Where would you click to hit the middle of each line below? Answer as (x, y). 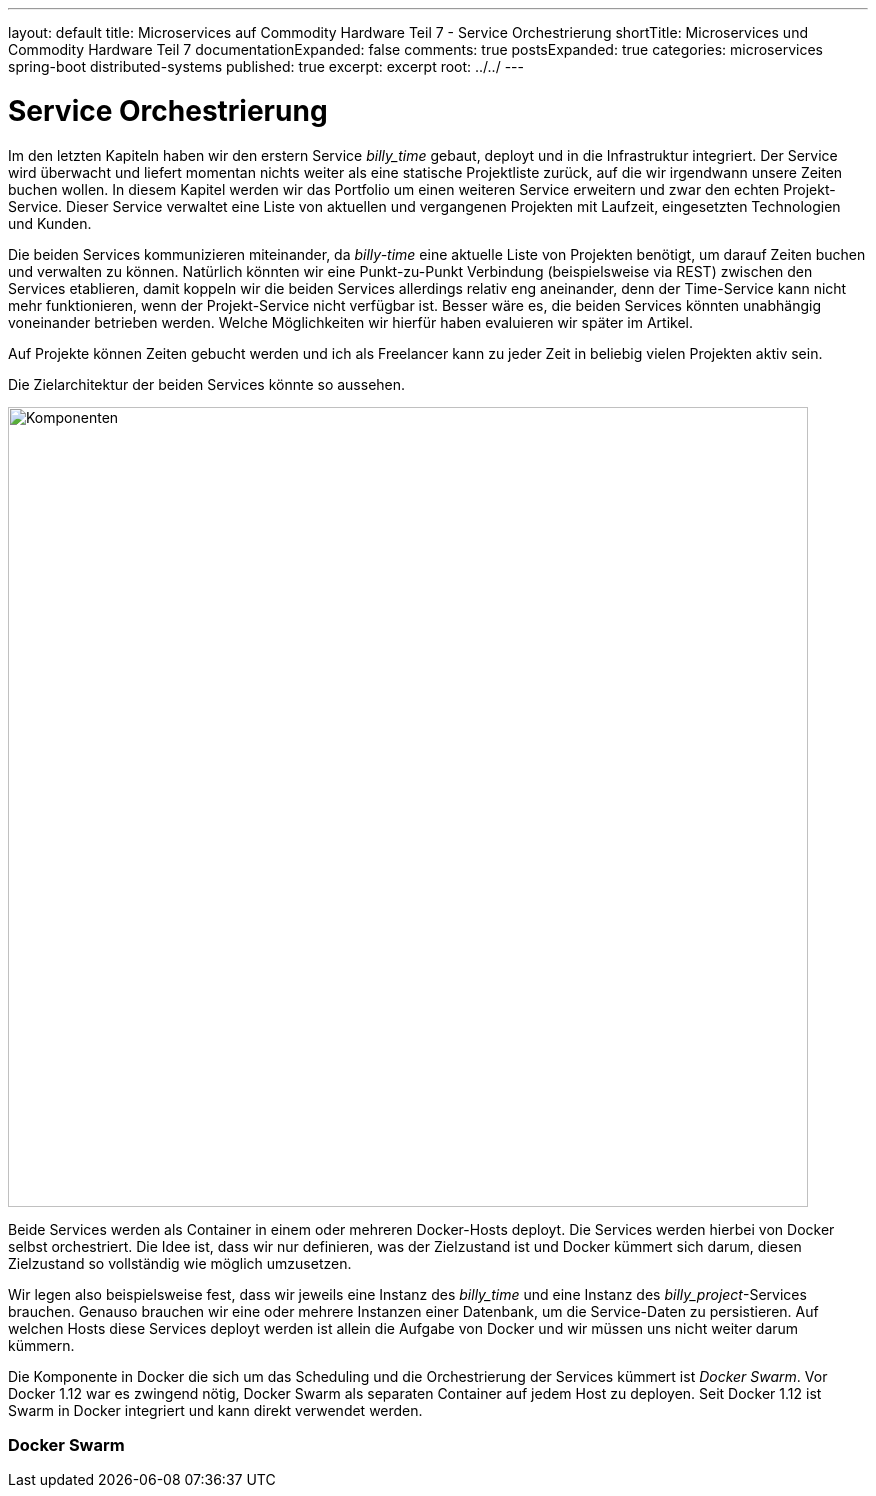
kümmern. (41, 1345)
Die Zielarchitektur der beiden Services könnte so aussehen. (207, 384)
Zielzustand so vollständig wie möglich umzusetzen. (180, 1263)
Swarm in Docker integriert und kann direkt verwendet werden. (215, 1410)
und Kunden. (50, 223)
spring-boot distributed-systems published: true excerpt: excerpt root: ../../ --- (266, 66)
